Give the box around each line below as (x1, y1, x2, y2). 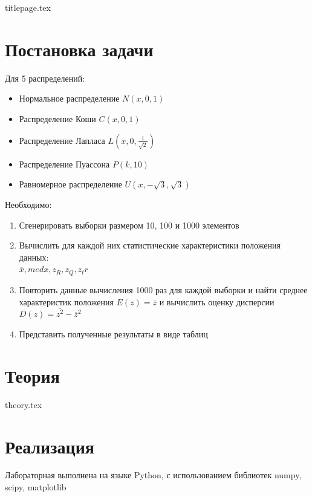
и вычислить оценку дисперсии (159, 295, 275, 308)
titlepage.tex (5, 1, 51, 13)
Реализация (5, 434, 94, 458)
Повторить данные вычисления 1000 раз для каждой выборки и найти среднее (19, 283, 308, 296)
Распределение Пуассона (19, 157, 110, 170)
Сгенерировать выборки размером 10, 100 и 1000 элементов (19, 218, 239, 231)
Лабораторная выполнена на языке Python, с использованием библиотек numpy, (5, 469, 302, 481)
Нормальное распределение (19, 92, 120, 105)
